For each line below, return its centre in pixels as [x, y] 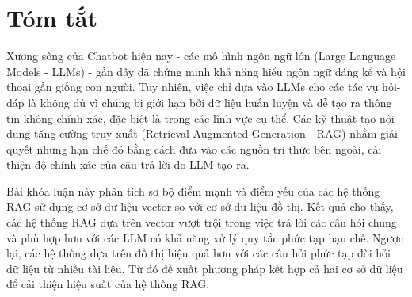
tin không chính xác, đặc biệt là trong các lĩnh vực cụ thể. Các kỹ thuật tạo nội [200, 118]
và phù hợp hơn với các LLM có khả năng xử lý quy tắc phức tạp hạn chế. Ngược [205, 237]
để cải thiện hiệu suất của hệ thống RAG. [108, 284]
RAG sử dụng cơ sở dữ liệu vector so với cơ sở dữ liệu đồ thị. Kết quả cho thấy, [200, 206]
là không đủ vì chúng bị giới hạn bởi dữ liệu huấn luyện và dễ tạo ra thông [210, 102]
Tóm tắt [52, 18]
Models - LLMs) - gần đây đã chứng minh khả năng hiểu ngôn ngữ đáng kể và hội [206, 71]
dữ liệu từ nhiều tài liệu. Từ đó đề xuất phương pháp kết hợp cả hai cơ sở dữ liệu [205, 268]
